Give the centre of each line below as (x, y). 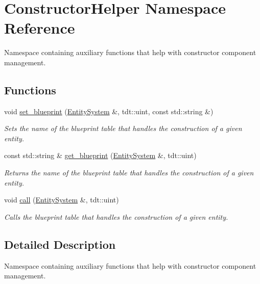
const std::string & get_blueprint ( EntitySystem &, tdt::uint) (100, 155)
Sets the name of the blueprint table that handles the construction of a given (123, 128)
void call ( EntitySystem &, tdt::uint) (62, 200)
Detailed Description (60, 244)
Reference (40, 28)
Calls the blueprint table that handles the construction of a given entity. (116, 216)
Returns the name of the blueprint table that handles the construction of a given (129, 173)
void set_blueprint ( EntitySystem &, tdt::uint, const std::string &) (109, 111)
